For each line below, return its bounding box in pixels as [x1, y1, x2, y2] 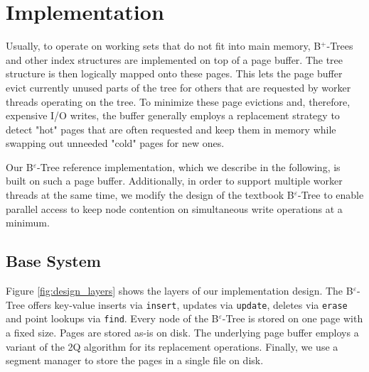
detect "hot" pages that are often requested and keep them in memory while [6, 121, 336, 136]
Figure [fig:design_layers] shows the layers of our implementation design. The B [6, 283, 353, 298]
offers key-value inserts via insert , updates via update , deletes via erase [28, 297, 348, 312]
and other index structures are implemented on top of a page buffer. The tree [6, 52, 343, 67]
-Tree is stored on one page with [222, 311, 363, 326]
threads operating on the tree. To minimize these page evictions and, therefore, [6, 94, 351, 109]
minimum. [6, 215, 50, 230]
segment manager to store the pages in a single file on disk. [6, 353, 264, 368]
